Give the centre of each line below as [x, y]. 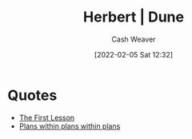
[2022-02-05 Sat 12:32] [134, 54]
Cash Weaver [134, 39]
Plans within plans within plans [70, 126]
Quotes [32, 95]
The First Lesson [47, 117]
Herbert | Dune [134, 17]
